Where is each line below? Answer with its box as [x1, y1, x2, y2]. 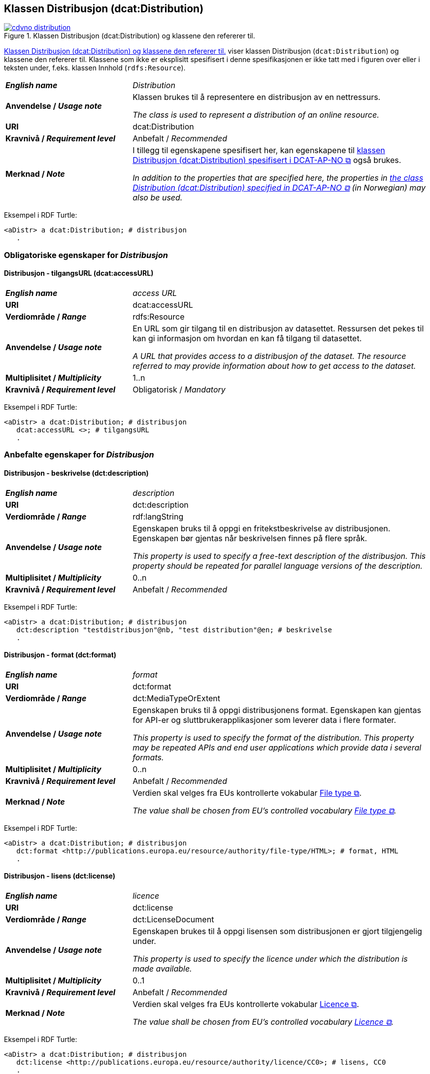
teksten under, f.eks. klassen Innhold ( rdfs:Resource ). [4, 64, 186, 72]
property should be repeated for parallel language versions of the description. [132, 560, 423, 571]
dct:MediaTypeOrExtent [132, 693, 221, 703]
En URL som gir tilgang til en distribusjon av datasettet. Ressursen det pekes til [132, 324, 424, 334]
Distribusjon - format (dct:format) [4, 651, 117, 659]
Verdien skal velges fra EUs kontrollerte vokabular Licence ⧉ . [132, 999, 359, 1009]
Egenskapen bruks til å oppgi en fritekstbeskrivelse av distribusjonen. [132, 523, 391, 533]
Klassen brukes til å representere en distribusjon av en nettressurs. [132, 92, 381, 102]
